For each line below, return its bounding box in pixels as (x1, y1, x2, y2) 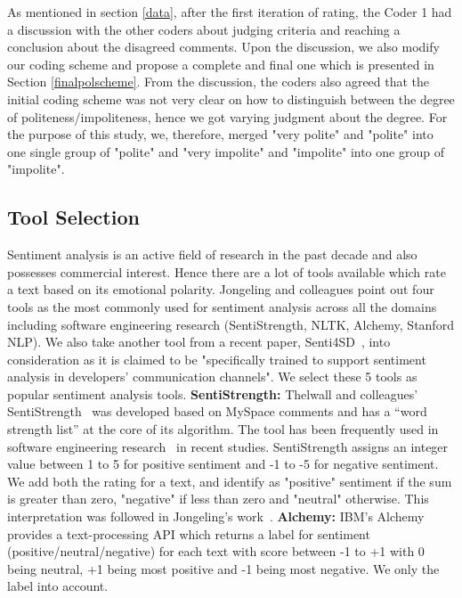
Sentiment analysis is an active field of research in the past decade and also (7, 245, 417, 264)
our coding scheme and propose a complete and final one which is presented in (7, 54, 434, 73)
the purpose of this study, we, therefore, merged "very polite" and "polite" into (7, 125, 434, 143)
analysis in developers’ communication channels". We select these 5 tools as (7, 367, 417, 386)
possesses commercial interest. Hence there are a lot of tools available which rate (7, 262, 446, 281)
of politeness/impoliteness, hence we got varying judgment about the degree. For (7, 107, 448, 126)
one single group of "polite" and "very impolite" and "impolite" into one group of (7, 142, 444, 160)
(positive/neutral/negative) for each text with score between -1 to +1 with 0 (7, 542, 425, 561)
